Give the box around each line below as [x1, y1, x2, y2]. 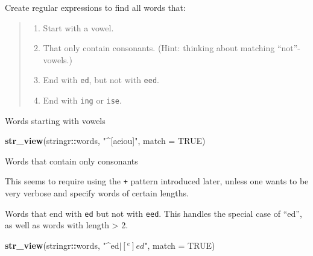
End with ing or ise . [43, 94, 122, 107]
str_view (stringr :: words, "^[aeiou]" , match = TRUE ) [5, 134, 206, 147]
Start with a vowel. [43, 21, 114, 34]
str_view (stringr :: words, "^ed [5, 239, 119, 251]
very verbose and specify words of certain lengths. [5, 187, 189, 199]
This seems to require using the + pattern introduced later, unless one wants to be [5, 175, 309, 187]
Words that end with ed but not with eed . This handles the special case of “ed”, [5, 207, 302, 219]
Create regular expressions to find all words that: [5, 1, 186, 13]
